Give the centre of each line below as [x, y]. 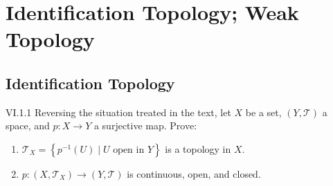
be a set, [263, 112]
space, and [28, 125]
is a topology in [198, 148]
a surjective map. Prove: [145, 125]
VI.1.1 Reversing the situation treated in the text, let [118, 112]
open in [129, 150]
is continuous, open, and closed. [194, 173]
